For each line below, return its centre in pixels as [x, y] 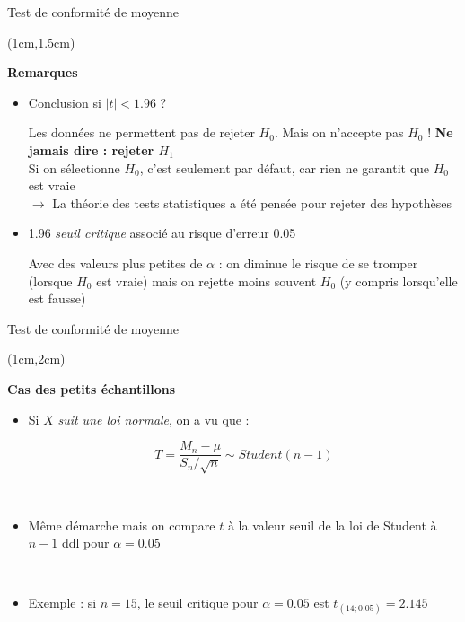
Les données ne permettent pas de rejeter [141, 132]
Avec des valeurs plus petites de [115, 263]
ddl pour [85, 543]
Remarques [43, 72]
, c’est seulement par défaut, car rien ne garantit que [285, 167]
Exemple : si [62, 603]
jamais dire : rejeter [91, 149]
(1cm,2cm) [36, 359]
